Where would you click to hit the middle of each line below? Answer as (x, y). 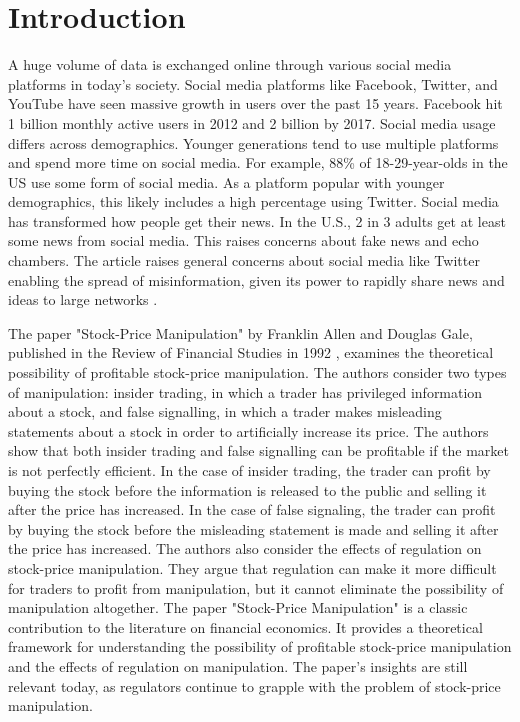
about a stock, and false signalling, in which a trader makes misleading (225, 411)
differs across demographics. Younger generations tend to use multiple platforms (253, 142)
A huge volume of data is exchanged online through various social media (230, 64)
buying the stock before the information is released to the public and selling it (247, 489)
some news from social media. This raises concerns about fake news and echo (243, 240)
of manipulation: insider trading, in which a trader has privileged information (245, 391)
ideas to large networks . (83, 299)
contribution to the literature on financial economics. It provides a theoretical (245, 626)
